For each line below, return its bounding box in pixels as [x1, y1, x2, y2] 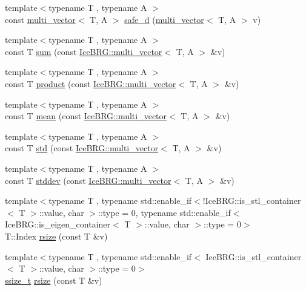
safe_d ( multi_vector [124, 13, 204, 25]
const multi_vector [5, 13, 76, 25]
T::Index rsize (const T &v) [5, 229, 108, 242]
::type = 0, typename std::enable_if [98, 206, 231, 218]
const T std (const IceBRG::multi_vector [5, 142, 159, 154]
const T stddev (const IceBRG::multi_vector [5, 174, 171, 186]
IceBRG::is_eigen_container [5, 218, 111, 231]
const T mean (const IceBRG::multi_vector [5, 110, 167, 122]
